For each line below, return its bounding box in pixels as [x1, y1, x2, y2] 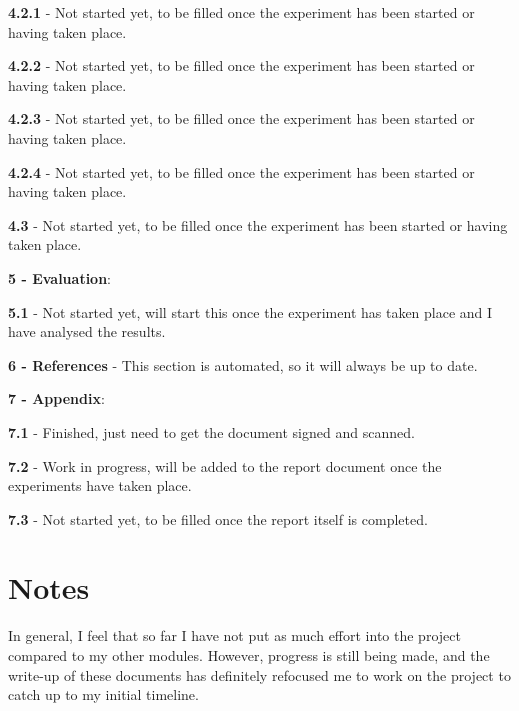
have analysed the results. [8, 321, 166, 342]
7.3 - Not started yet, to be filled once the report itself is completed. [8, 508, 428, 529]
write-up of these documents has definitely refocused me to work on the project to [8, 664, 511, 685]
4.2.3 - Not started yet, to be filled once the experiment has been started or [8, 108, 475, 129]
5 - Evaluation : [8, 267, 112, 288]
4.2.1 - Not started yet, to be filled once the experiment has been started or [8, 2, 475, 22]
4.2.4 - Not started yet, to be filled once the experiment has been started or [8, 161, 475, 182]
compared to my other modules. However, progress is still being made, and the [8, 645, 490, 665]
